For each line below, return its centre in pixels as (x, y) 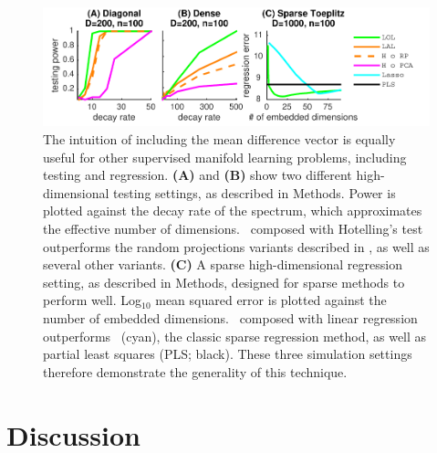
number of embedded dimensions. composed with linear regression (230, 317)
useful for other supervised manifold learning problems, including (225, 157)
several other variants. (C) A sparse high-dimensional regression (223, 264)
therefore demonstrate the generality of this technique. (195, 371)
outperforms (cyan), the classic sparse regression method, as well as (235, 336)
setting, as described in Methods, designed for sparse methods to (224, 282)
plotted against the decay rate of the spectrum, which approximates (233, 211)
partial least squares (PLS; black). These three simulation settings (228, 354)
